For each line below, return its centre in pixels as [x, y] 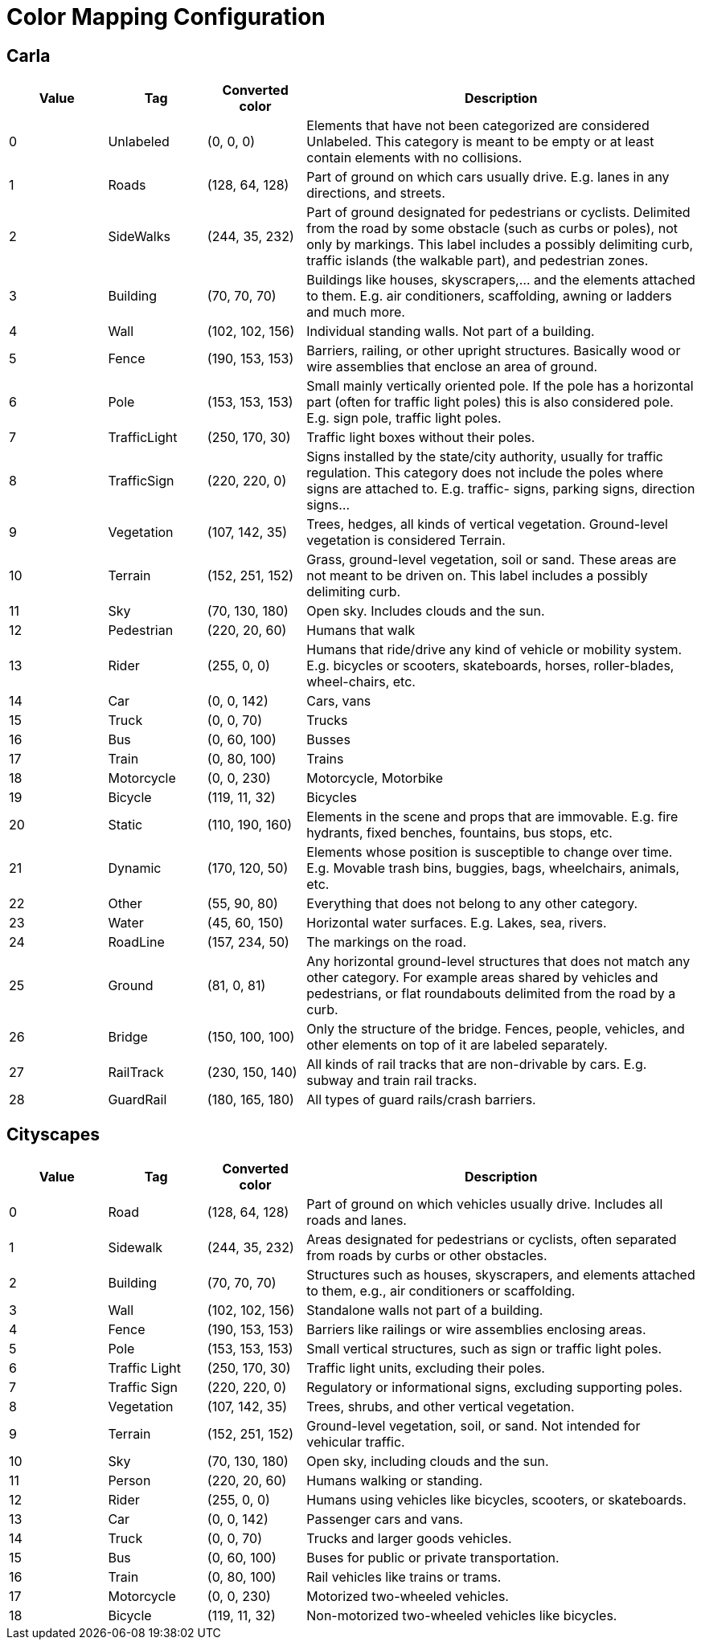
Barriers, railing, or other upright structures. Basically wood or [494, 351]
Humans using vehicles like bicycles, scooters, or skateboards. [496, 1500]
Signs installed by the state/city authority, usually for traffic [485, 457]
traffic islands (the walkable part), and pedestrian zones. [478, 261]
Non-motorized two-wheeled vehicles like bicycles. [462, 1616]
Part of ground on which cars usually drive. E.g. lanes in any [488, 177]
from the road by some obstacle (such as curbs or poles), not [492, 229]
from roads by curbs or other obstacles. [427, 1256]
